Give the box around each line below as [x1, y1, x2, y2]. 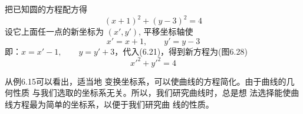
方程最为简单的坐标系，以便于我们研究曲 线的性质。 [12, 98, 214, 110]
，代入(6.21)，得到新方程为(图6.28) [114, 45, 248, 57]
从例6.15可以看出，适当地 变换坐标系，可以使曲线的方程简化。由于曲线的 [5, 75, 286, 87]
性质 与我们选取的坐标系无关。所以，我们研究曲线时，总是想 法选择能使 [12, 86, 291, 99]
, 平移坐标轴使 [138, 25, 193, 38]
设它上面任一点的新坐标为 [5, 25, 104, 38]
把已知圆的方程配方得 [5, 3, 87, 15]
